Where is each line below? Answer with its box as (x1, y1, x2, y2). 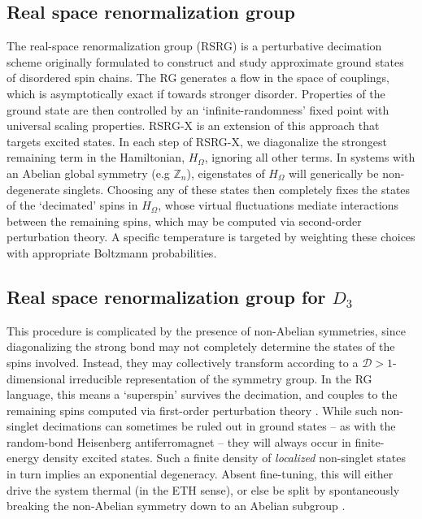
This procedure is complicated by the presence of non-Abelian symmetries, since (7, 322, 406, 339)
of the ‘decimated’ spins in (7, 197, 138, 214)
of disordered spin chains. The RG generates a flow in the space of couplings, (7, 69, 390, 86)
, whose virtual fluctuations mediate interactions (158, 197, 399, 214)
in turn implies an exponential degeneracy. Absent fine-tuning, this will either (7, 465, 394, 482)
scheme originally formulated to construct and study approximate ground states (7, 53, 404, 70)
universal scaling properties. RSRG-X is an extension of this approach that (7, 117, 380, 134)
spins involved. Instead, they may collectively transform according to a (7, 353, 359, 370)
